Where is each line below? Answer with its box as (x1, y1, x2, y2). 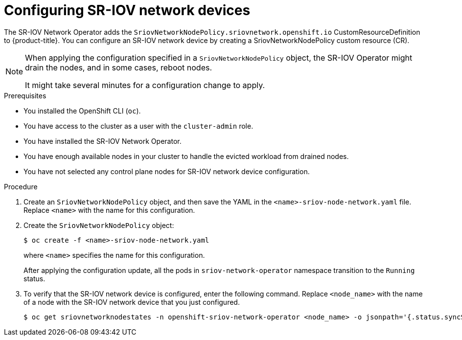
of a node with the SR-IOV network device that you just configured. (23, 297, 240, 306)
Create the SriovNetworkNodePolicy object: (23, 221, 174, 229)
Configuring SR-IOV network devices (4, 2, 251, 19)
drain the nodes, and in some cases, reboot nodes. (25, 62, 212, 72)
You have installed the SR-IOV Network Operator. (23, 136, 182, 145)
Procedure (4, 182, 38, 191)
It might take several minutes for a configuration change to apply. (25, 80, 265, 90)
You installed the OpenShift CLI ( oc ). (23, 106, 141, 115)
